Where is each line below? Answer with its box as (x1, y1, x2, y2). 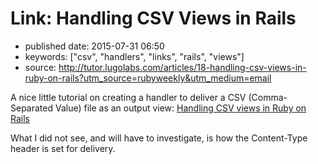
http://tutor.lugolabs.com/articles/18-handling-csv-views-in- (58, 61, 307, 73)
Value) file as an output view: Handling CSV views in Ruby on (54, 102, 307, 114)
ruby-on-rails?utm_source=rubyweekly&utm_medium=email (24, 72, 272, 84)
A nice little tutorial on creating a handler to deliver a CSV (10, 91, 247, 103)
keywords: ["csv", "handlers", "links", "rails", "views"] (24, 50, 245, 62)
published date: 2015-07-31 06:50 (24, 40, 165, 52)
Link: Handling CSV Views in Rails (10, 7, 297, 30)
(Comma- (248, 91, 288, 103)
